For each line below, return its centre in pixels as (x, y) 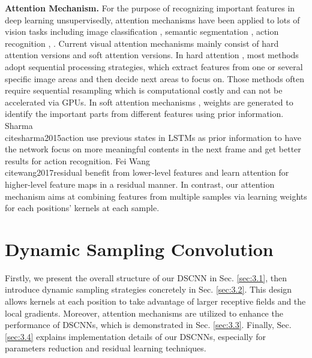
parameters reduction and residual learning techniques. (106, 348)
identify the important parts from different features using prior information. (144, 114)
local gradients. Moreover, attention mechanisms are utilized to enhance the (144, 313)
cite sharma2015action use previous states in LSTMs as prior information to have (153, 137)
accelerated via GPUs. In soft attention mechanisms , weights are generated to (149, 102)
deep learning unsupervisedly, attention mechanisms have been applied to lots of (152, 19)
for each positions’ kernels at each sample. (82, 208)
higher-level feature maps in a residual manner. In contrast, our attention (140, 184)
